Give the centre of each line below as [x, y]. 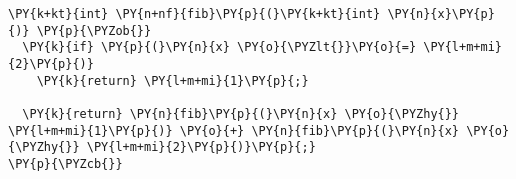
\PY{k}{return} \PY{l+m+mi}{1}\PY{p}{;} [172, 80]
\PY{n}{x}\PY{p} [441, 14]
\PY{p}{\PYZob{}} [94, 30]
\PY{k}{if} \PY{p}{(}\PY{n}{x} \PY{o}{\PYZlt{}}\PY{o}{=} [219, 47]
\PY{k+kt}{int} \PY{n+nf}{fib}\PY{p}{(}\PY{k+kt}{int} [194, 14]
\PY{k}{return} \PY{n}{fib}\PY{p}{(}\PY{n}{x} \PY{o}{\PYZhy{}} [241, 113]
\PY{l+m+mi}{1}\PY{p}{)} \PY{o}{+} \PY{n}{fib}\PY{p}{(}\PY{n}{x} [234, 130]
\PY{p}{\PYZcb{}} [65, 163]
